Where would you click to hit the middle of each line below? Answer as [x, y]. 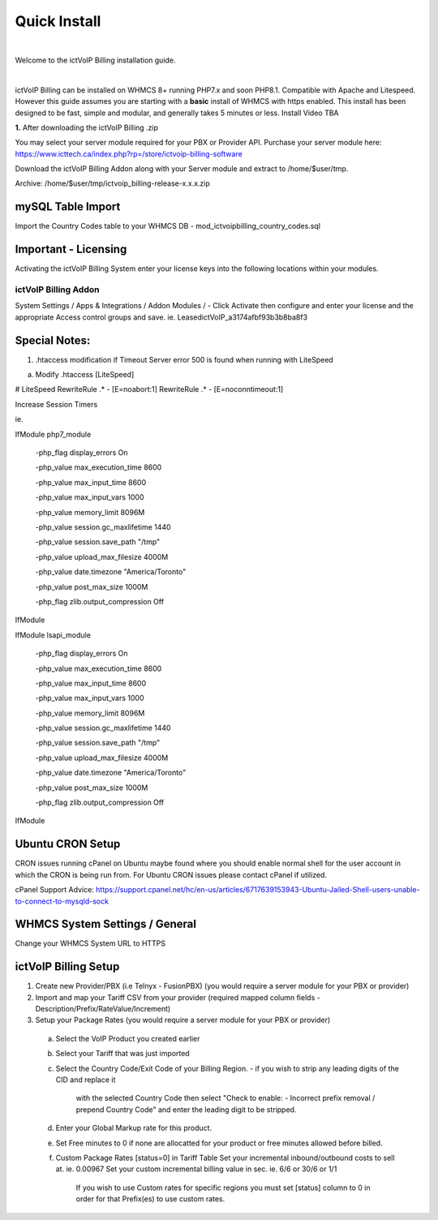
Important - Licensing [71, 249]
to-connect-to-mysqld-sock [62, 901]
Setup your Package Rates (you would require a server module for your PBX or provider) [183, 1020]
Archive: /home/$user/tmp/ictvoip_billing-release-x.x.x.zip [113, 183]
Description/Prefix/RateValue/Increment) [103, 1009]
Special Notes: [53, 340]
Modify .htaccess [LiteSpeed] [85, 375]
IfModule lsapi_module [53, 635]
